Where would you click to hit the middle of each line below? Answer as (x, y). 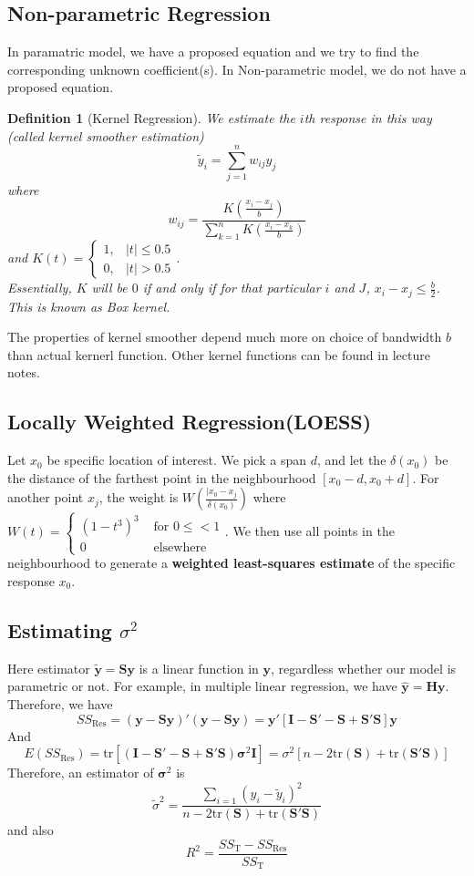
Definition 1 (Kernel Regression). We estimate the (151, 117)
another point (46, 497)
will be (109, 288)
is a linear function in (199, 668)
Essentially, (40, 288)
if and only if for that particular (232, 288)
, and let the (351, 460)
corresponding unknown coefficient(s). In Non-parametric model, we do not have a (237, 69)
